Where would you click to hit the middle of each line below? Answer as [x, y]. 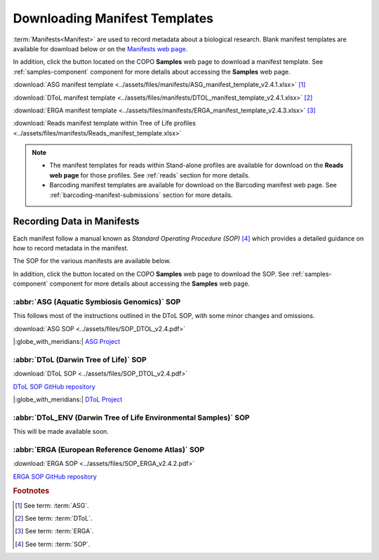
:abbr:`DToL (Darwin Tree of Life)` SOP [80, 359]
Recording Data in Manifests [76, 221]
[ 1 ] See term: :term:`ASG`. [52, 505]
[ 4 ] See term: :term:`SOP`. [53, 544]
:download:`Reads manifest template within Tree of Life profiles [105, 124]
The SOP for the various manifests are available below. [92, 261]
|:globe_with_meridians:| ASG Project [67, 342]
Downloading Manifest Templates [113, 18]
